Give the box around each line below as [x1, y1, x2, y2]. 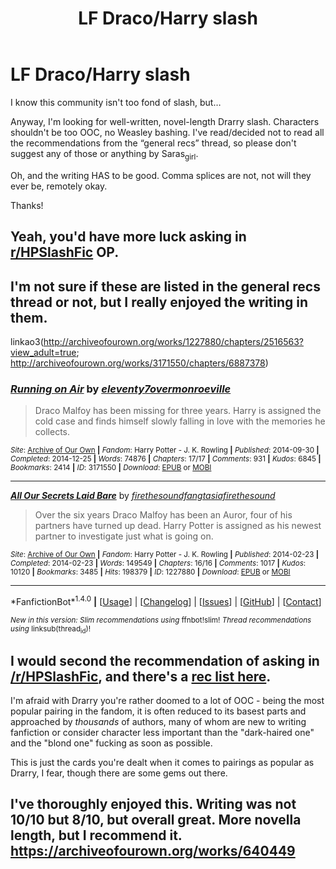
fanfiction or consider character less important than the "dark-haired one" [10, 727, 315, 739]
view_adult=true [10, 346, 77, 358]
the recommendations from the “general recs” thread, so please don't [10, 137, 297, 149]
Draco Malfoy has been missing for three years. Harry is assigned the [34, 405, 322, 417]
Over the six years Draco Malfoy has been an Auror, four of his [34, 509, 293, 521]
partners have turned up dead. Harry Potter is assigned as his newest [34, 520, 322, 532]
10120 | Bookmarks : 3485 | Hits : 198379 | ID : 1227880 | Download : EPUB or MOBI [10, 567, 291, 577]
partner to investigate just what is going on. [34, 530, 214, 542]
